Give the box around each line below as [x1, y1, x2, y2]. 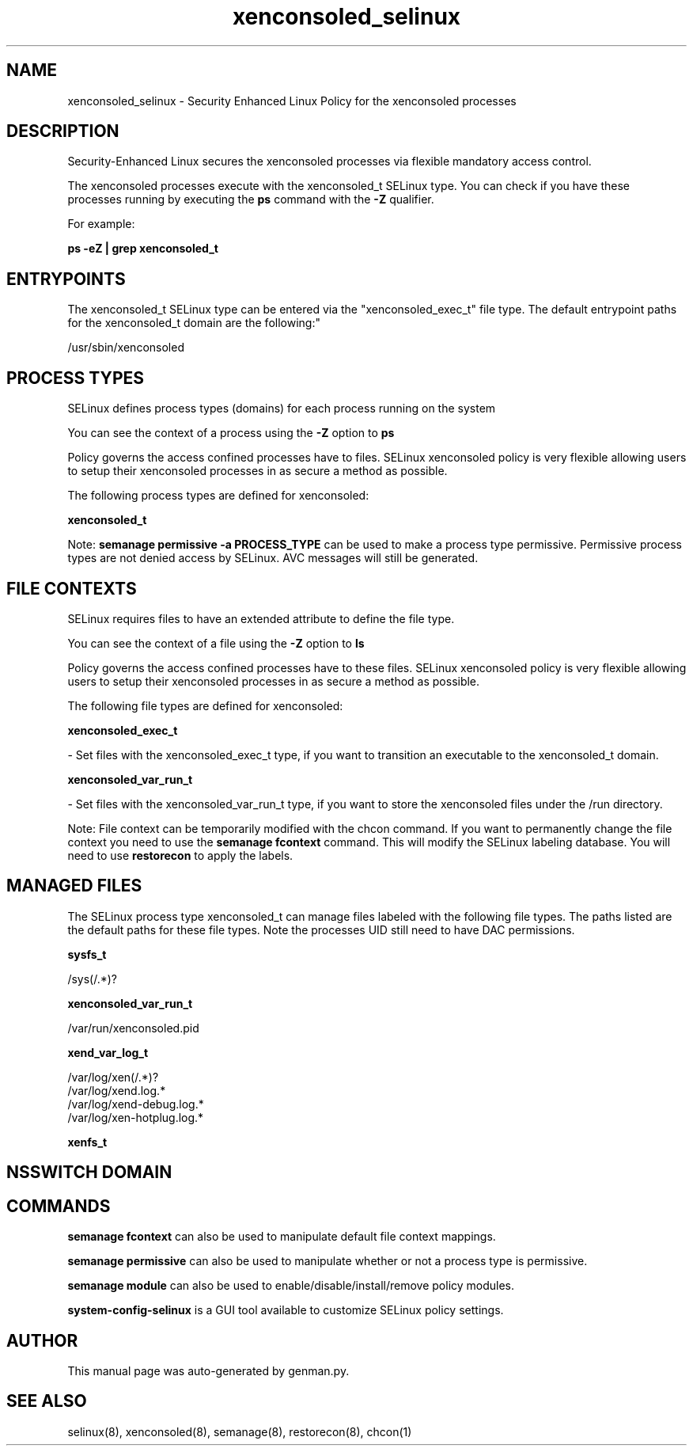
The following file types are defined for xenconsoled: [67, 698, 343, 713]
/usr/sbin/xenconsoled [67, 340, 184, 355]
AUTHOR [6, 1330, 78, 1351]
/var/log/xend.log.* [67, 1083, 166, 1097]
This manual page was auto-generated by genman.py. [67, 1363, 350, 1378]
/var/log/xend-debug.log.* [67, 1097, 204, 1111]
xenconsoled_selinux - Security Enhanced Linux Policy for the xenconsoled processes [67, 93, 517, 108]
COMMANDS [6, 1195, 111, 1216]
